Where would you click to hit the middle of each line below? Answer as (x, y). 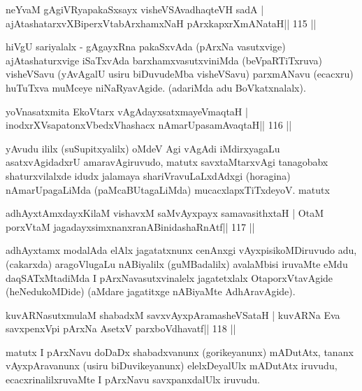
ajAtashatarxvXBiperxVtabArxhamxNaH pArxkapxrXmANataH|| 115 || (161, 23)
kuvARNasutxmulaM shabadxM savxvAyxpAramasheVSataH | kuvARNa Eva (173, 314)
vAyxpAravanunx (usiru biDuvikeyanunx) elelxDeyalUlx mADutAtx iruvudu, (172, 365)
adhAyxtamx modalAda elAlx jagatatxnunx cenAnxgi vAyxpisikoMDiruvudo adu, (181, 250)
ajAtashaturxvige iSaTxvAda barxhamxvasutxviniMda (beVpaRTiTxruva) (164, 60)
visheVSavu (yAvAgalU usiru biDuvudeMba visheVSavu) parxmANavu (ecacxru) (180, 74)
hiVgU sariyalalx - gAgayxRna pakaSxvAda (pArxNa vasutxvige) (146, 47)
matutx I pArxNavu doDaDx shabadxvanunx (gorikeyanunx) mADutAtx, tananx (180, 351)
